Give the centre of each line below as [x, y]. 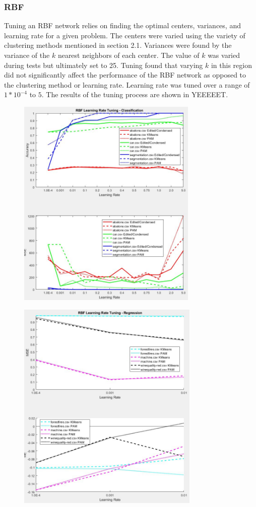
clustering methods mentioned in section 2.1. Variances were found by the [118, 45]
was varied [224, 55]
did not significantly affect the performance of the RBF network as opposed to [125, 75]
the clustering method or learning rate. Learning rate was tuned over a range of [127, 84]
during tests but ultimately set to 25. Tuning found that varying [104, 65]
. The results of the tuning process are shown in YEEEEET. [135, 94]
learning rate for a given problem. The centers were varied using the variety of [125, 35]
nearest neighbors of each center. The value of [129, 55]
